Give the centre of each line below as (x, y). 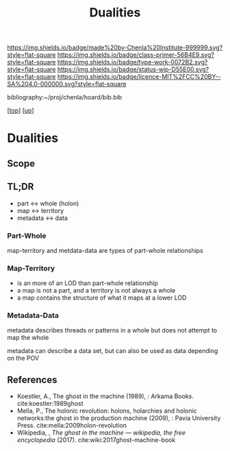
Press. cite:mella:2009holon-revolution (72, 426)
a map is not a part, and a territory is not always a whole (96, 291)
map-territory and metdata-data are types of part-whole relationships (105, 250)
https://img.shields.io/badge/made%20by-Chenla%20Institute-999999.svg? (115, 48)
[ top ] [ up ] (21, 110)
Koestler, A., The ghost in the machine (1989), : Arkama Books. (105, 396)
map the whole (28, 338)
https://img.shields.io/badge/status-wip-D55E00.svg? (133, 69)
